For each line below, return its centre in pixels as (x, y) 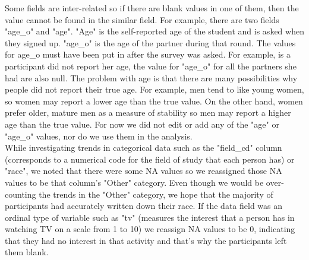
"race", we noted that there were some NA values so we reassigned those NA (144, 171)
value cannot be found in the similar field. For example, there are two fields (142, 19)
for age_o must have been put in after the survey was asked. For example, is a (148, 54)
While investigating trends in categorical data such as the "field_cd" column (144, 148)
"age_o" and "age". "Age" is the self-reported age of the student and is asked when (154, 31)
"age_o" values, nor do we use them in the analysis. (99, 136)
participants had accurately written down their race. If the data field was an (144, 206)
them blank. (27, 252)
